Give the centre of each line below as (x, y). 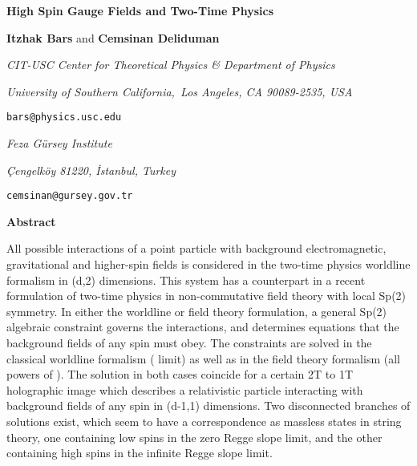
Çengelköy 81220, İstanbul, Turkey (91, 170)
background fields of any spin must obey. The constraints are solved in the (189, 343)
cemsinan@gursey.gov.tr (70, 196)
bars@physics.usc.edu (64, 118)
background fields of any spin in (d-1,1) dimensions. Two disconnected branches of (208, 405)
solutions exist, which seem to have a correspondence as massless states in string (204, 421)
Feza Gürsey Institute (59, 143)
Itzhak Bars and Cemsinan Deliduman (113, 37)
